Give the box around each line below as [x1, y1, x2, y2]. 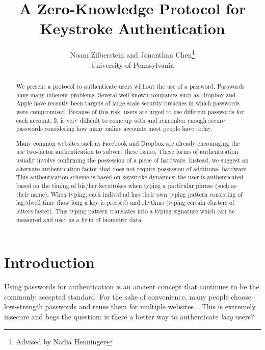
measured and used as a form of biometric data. [16, 215, 143, 224]
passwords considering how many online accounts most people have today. [16, 124, 213, 133]
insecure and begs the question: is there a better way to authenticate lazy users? [4, 311, 254, 322]
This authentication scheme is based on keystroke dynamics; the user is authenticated [16, 173, 244, 181]
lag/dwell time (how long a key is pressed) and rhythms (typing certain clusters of [16, 198, 234, 207]
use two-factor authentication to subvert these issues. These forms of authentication [16, 147, 238, 156]
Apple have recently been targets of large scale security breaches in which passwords [16, 99, 240, 107]
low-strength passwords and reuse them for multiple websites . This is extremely [4, 301, 256, 312]
